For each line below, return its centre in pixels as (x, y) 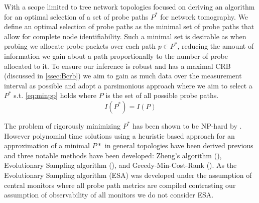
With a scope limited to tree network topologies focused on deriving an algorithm (129, 7)
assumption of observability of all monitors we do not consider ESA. (109, 195)
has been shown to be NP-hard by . (187, 125)
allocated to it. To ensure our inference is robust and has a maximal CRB (117, 66)
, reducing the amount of (216, 46)
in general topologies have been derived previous (179, 145)
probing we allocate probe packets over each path (80, 46)
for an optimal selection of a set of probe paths (76, 16)
